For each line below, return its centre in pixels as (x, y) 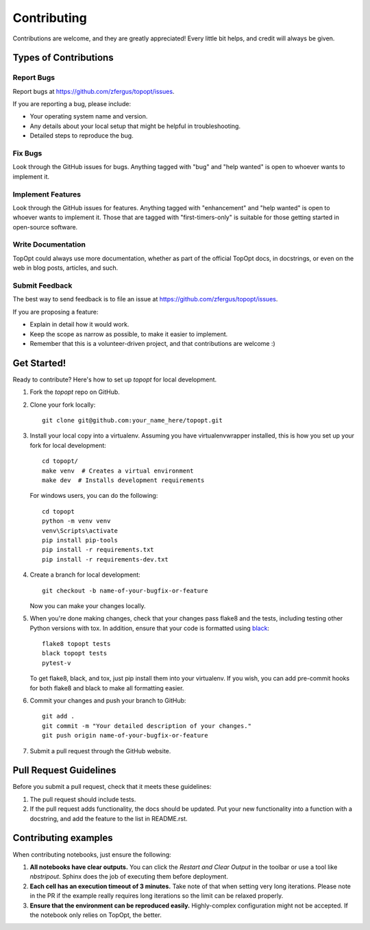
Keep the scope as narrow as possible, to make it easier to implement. (129, 334)
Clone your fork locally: (63, 405)
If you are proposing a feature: (56, 312)
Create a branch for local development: (85, 575)
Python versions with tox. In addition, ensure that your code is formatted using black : (150, 628)
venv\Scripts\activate (80, 530)
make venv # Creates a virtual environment (118, 470)
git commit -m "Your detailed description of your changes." (147, 726)
